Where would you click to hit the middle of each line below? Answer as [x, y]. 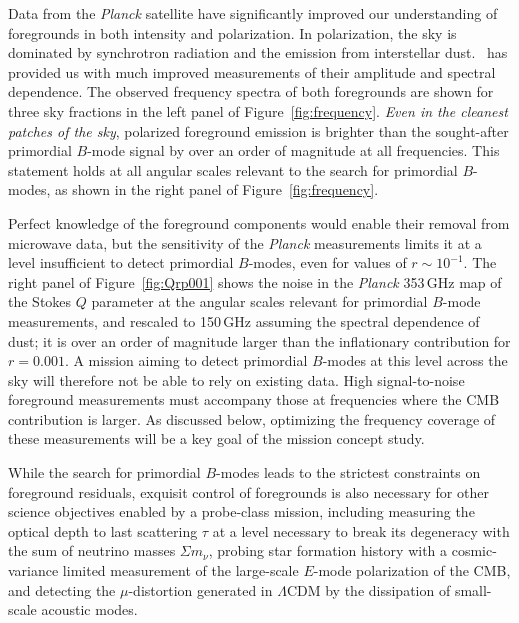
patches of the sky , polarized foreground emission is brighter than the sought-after [258, 130]
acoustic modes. [89, 609]
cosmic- [474, 550]
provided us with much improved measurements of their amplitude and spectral [252, 71]
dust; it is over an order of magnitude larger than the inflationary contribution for [259, 340]
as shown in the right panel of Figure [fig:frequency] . [217, 189]
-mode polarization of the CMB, [412, 570]
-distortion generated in [200, 589]
